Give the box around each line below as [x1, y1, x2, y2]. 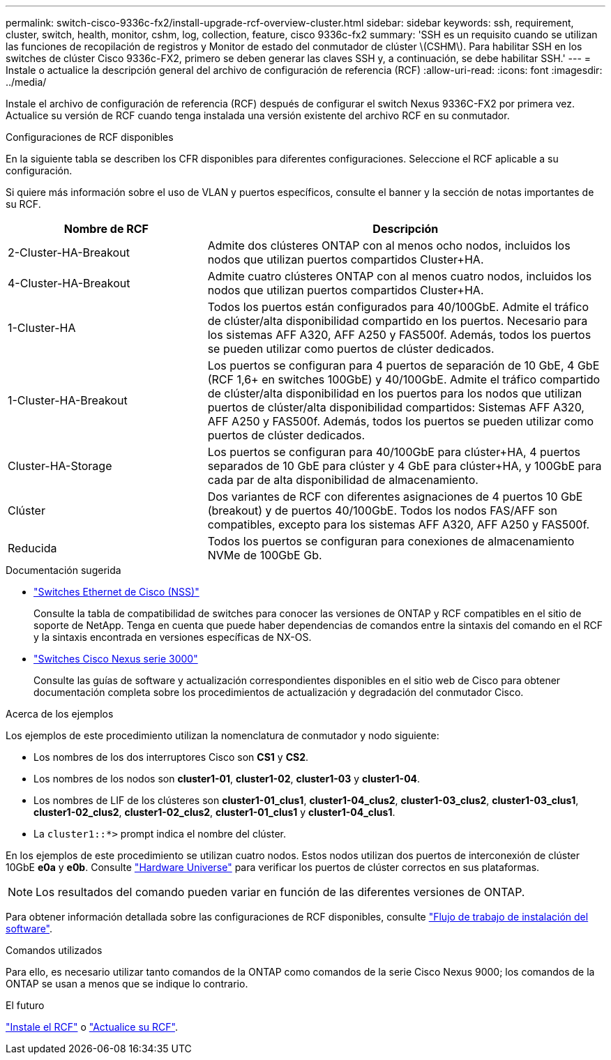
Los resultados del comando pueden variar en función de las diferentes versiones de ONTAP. [36, 885, 525, 899]
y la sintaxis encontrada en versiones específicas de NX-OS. [33, 631, 312, 643]
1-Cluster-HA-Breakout [8, 393, 128, 407]
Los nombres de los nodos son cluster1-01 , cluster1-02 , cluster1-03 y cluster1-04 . [33, 773, 421, 785]
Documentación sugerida [6, 564, 121, 576]
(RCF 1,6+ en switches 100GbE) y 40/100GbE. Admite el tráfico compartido [207, 372, 601, 386]
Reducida [8, 541, 57, 555]
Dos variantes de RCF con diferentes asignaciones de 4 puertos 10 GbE [207, 490, 583, 503]
